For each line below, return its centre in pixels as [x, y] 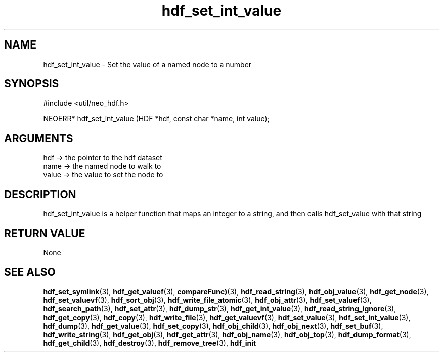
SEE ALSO [30, 272]
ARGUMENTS [39, 138]
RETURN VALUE [45, 233]
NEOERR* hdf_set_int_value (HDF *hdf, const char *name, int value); [156, 119]
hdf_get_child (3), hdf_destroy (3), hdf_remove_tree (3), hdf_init [150, 343]
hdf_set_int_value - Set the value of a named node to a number [147, 64]
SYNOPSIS [32, 84]
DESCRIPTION [40, 194]
